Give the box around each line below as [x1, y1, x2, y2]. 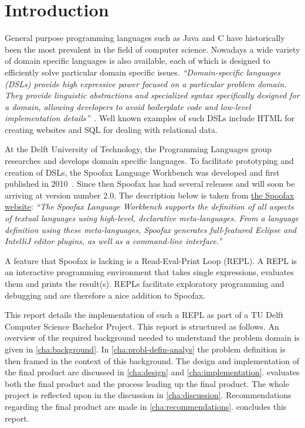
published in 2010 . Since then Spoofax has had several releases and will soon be [5, 177, 295, 190]
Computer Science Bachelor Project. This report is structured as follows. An [5, 320, 279, 332]
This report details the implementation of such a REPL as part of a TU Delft [5, 309, 284, 321]
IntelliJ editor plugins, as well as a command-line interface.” [5, 235, 222, 247]
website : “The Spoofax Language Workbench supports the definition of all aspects [5, 200, 294, 213]
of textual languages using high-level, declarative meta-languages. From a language [5, 212, 299, 224]
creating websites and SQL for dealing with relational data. [5, 123, 218, 135]
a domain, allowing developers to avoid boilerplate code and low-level [5, 100, 251, 112]
